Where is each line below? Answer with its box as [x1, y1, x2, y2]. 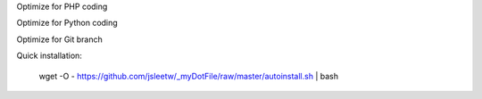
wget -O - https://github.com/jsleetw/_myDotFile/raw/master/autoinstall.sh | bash [38, 70, 339, 81]
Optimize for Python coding [16, 18, 118, 29]
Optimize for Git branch [16, 34, 103, 45]
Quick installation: [16, 50, 82, 62]
